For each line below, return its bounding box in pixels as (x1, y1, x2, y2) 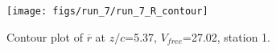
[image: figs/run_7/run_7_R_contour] (6, 6, 208, 17)
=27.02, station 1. (183, 28, 270, 45)
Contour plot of (6, 28, 83, 45)
